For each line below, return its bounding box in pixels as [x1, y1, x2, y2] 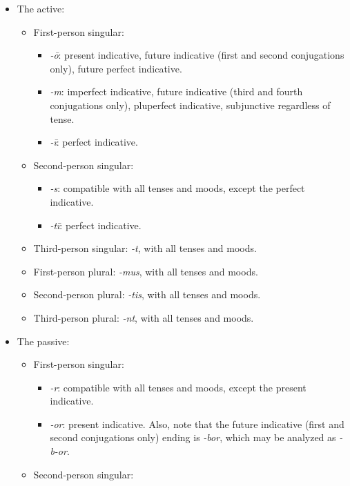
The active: [17, 1, 65, 15]
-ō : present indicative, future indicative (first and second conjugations [50, 48, 344, 62]
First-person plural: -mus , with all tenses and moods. [33, 264, 258, 278]
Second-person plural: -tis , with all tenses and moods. [33, 287, 261, 302]
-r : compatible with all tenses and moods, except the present [50, 380, 307, 394]
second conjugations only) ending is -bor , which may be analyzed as [50, 430, 336, 445]
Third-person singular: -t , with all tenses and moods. [33, 241, 257, 255]
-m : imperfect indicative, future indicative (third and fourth [50, 84, 303, 99]
